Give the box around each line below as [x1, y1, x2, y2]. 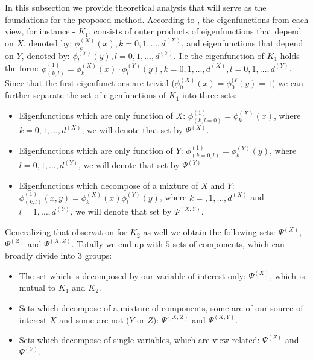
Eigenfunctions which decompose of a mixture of [19, 178, 198, 191]
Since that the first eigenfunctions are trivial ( [5, 76, 175, 89]
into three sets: [182, 89, 237, 101]
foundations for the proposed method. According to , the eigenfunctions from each [5, 13, 309, 25]
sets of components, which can [172, 237, 285, 250]
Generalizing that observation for [5, 226, 127, 238]
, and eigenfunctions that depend [181, 36, 303, 49]
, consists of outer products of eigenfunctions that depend [89, 25, 302, 37]
